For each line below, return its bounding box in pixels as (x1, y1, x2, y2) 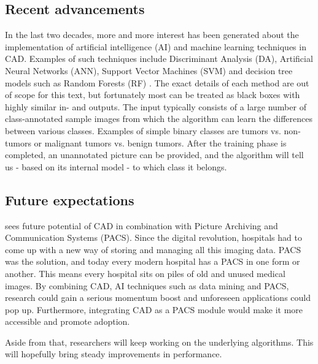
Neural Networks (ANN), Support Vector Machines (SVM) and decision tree (5, 64, 293, 77)
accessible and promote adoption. (5, 315, 130, 328)
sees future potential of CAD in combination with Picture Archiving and (5, 219, 278, 232)
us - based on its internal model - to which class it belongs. (5, 160, 227, 173)
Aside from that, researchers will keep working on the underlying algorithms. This (5, 335, 314, 348)
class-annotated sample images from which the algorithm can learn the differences (5, 112, 312, 125)
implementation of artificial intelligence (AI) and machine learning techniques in (5, 40, 306, 53)
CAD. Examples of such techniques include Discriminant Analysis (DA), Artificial (5, 52, 313, 65)
